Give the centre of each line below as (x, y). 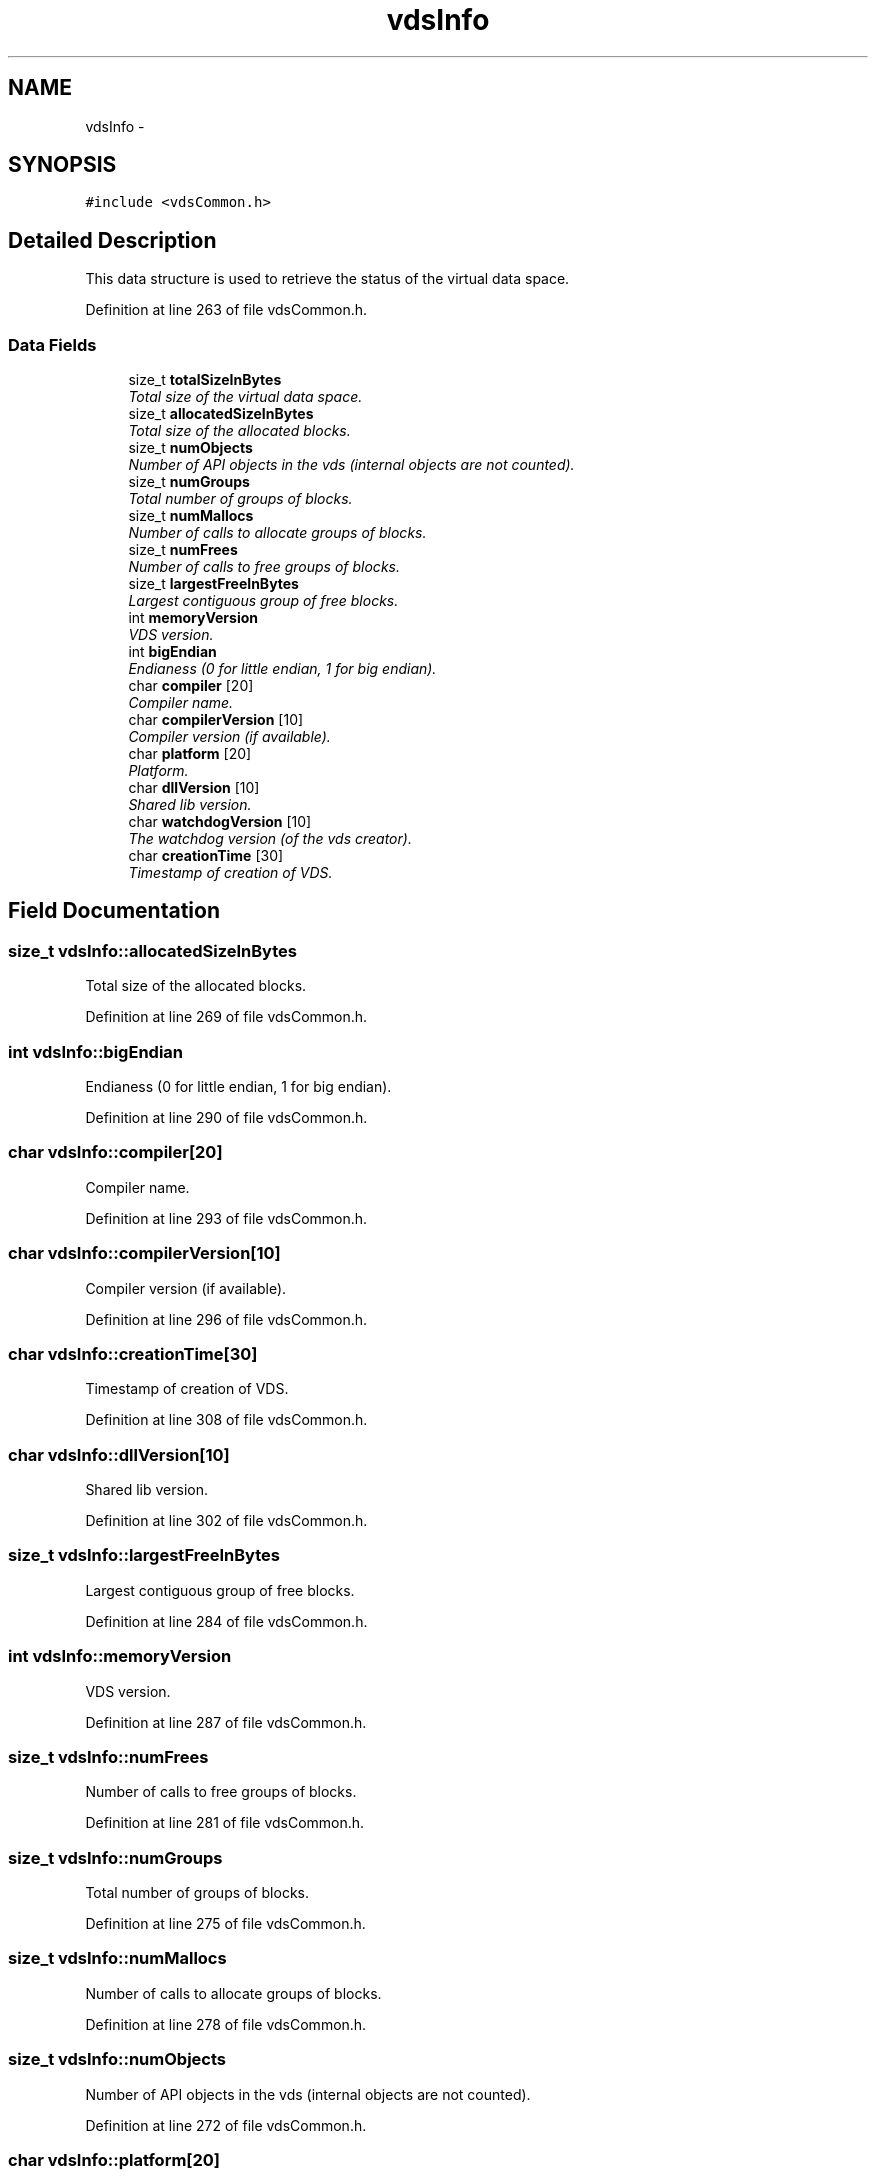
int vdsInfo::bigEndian (96, 1051)
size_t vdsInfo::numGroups (115, 1857)
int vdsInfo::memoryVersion (120, 1656)
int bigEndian (172, 652)
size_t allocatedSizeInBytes (221, 414)
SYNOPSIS (62, 165)
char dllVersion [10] (194, 788)
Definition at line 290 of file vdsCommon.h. (226, 1117)
